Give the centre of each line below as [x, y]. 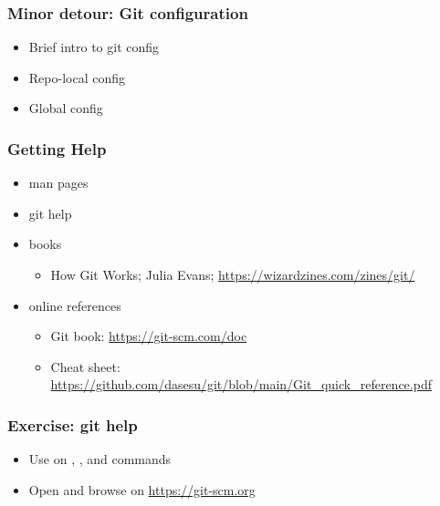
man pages [58, 183]
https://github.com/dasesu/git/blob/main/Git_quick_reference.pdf [241, 384]
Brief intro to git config [94, 47]
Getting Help [57, 148]
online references [75, 305]
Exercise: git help [73, 424]
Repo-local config [77, 77]
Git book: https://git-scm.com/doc [149, 336]
